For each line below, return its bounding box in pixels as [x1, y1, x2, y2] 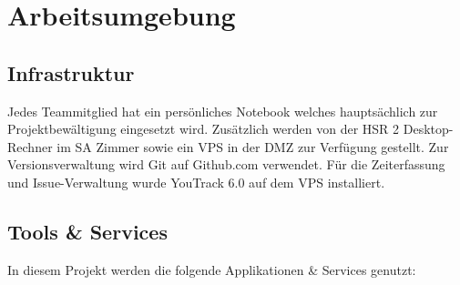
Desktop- [403, 119, 454, 138]
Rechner [7, 137, 53, 156]
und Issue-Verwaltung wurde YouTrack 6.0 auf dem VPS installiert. [7, 172, 385, 191]
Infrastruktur [7, 58, 135, 87]
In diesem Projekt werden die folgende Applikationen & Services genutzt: [7, 260, 416, 279]
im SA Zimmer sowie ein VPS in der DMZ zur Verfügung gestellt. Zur [56, 137, 449, 156]
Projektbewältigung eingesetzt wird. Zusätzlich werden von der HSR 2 [7, 119, 400, 138]
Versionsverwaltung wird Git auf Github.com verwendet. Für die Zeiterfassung [7, 155, 445, 174]
